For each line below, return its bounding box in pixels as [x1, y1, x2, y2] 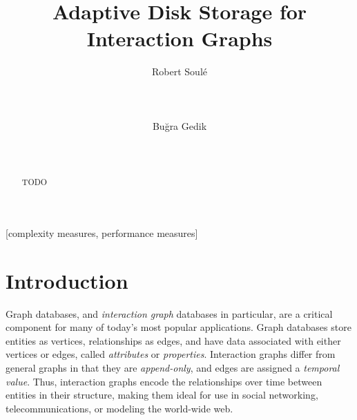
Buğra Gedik [152, 118, 207, 133]
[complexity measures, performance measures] [6, 225, 198, 240]
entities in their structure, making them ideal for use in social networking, [6, 388, 318, 402]
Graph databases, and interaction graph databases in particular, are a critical [6, 306, 333, 321]
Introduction [6, 266, 128, 294]
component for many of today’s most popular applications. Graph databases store [6, 320, 351, 334]
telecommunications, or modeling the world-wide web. [6, 401, 233, 415]
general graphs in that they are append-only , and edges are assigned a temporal [6, 361, 340, 375]
